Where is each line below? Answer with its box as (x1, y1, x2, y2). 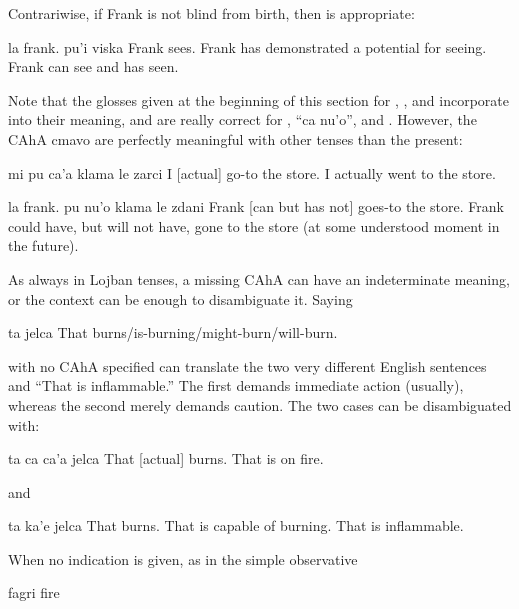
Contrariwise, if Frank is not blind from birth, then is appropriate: (8, 3, 415, 23)
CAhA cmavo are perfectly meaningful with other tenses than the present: (8, 128, 463, 149)
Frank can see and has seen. (8, 56, 179, 77)
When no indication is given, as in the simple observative (8, 548, 358, 569)
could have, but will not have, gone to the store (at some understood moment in (8, 215, 500, 236)
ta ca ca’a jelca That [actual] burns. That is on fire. (8, 448, 324, 469)
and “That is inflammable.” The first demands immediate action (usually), (8, 375, 464, 396)
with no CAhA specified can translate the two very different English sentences (8, 355, 487, 376)
